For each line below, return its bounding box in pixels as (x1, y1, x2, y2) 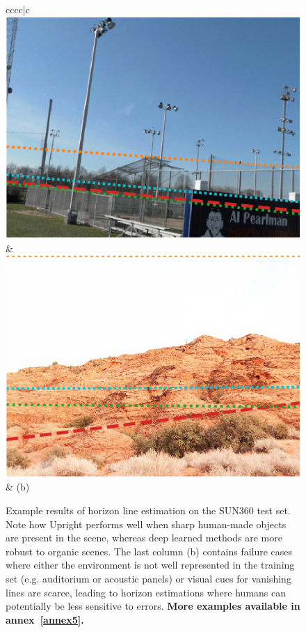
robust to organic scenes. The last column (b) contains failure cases (6, 544, 293, 558)
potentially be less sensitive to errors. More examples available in (6, 599, 300, 613)
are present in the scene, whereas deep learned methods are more (6, 530, 282, 545)
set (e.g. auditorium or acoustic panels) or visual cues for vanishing (6, 571, 291, 586)
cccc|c (6, 2, 30, 16)
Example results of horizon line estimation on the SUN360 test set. (6, 503, 291, 518)
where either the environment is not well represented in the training (6, 557, 295, 572)
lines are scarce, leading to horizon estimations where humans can (6, 585, 287, 599)
